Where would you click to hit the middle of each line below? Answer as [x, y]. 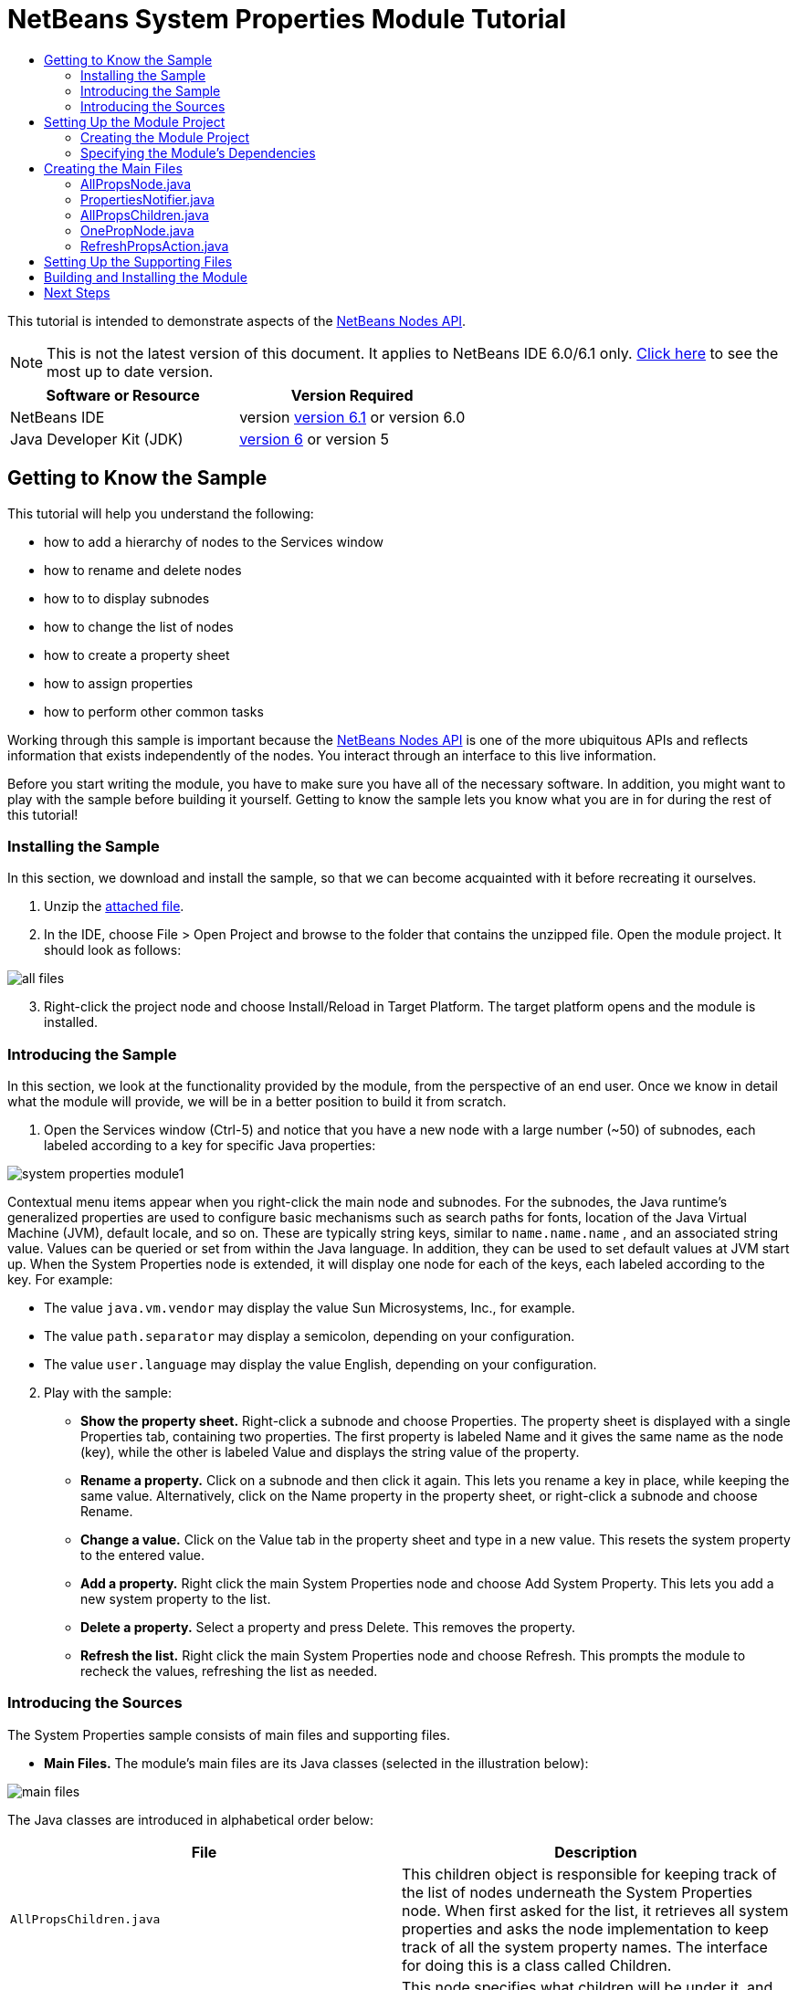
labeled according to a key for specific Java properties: [210, 1146]
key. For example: [60, 1280]
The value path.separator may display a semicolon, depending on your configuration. [310, 1336]
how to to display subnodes [127, 598]
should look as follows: [113, 950]
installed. [71, 1022]
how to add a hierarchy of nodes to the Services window [214, 541]
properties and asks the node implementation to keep [585, 1928]
